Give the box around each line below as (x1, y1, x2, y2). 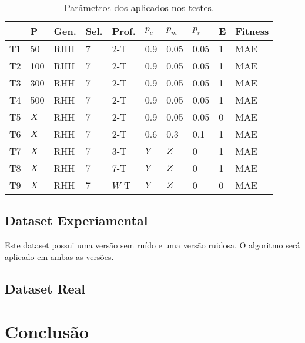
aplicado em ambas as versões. (5, 250, 114, 262)
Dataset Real (5, 279, 86, 297)
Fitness (235, 24, 269, 38)
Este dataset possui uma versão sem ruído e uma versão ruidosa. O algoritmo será (5, 239, 300, 251)
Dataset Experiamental (5, 211, 148, 229)
